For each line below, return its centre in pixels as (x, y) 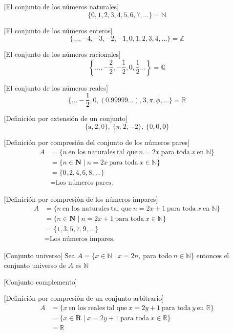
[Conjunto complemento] (41, 281)
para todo (157, 256)
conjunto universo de (35, 265)
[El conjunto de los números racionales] (62, 54)
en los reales (87, 308)
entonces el (213, 255)
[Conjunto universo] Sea (40, 255)
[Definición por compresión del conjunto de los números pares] (97, 142)
